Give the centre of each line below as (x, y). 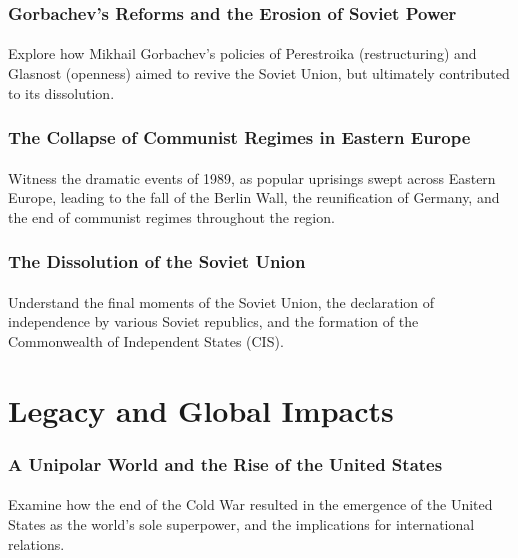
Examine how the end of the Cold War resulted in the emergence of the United (250, 504)
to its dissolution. (61, 92)
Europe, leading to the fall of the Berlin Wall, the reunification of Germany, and (254, 197)
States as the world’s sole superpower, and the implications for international (241, 524)
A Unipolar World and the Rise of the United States (225, 463)
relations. (36, 543)
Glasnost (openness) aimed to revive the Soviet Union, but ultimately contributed (259, 73)
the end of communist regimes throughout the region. (171, 216)
